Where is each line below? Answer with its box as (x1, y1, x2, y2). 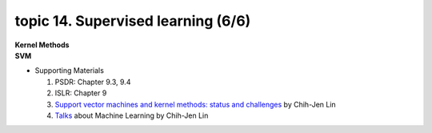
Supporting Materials (34, 66, 104, 75)
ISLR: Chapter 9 (54, 88, 107, 98)
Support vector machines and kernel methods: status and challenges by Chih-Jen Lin (54, 99, 336, 109)
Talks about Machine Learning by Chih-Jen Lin (54, 111, 209, 120)
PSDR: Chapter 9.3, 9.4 (54, 77, 131, 87)
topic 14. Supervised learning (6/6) (14, 12, 251, 30)
